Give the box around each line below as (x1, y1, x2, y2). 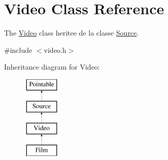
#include (4, 44, 32, 55)
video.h (44, 44, 66, 55)
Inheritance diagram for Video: (4, 61, 100, 72)
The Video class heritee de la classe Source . (4, 27, 139, 38)
